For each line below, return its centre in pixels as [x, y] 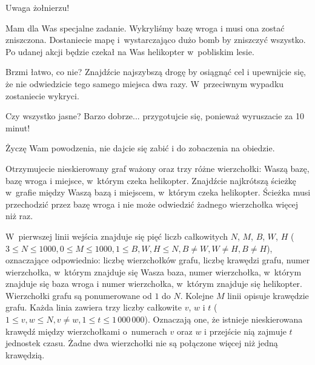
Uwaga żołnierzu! [38, 7]
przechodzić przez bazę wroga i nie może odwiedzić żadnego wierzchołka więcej [152, 204]
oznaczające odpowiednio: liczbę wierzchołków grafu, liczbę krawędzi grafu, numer [158, 260]
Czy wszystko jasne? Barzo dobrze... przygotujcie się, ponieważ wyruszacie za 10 [155, 116]
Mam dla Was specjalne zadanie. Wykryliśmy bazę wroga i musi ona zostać [145, 28]
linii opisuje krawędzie [268, 295]
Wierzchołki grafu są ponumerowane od [79, 295]
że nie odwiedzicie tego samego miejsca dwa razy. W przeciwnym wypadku [145, 83]
